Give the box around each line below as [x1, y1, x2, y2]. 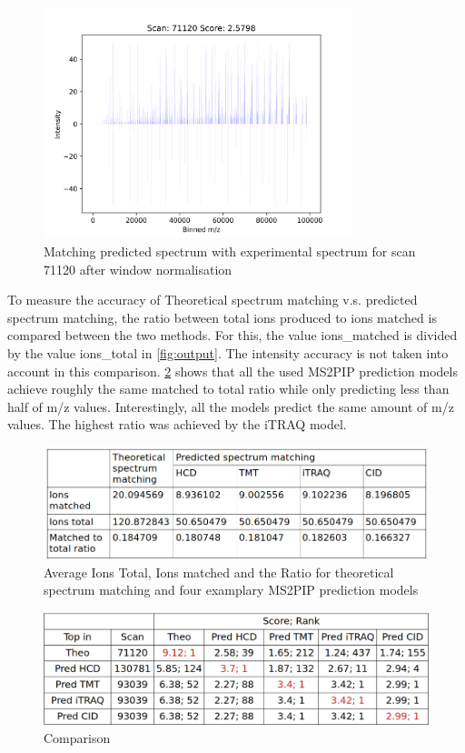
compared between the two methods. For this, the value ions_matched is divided [7, 326, 458, 345]
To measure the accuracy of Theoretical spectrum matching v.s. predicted [7, 290, 418, 309]
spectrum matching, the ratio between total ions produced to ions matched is [7, 307, 437, 326]
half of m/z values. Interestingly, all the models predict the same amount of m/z [7, 397, 454, 416]
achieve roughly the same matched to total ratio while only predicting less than [7, 379, 450, 398]
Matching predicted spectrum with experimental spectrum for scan [44, 241, 416, 260]
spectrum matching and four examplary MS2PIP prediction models [44, 580, 419, 599]
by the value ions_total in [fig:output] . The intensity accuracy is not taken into [7, 343, 449, 362]
